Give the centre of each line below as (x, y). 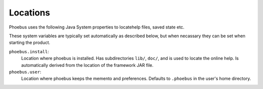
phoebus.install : (29, 51)
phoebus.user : (25, 72)
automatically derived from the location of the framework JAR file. (87, 65)
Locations (30, 13)
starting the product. (30, 43)
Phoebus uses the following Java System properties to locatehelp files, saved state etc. (97, 27)
